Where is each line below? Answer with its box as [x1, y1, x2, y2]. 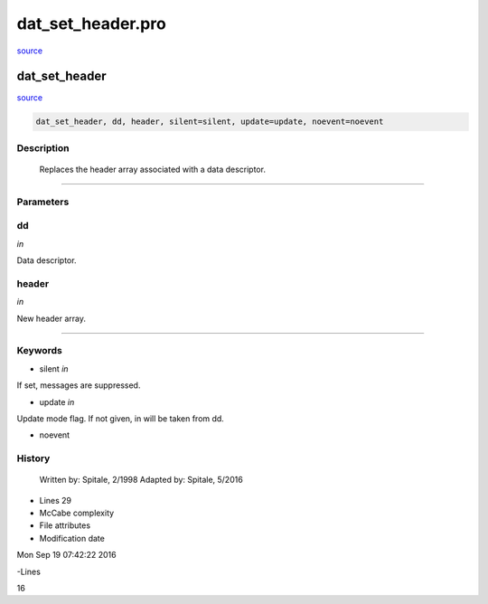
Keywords [16, 344, 62, 357]
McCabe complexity [39, 507, 115, 519]
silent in [39, 363, 69, 374]
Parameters [16, 195, 70, 208]
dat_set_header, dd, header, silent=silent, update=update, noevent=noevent [35, 117, 384, 127]
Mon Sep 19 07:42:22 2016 [16, 550, 117, 561]
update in [39, 396, 75, 407]
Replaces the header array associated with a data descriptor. [39, 164, 267, 175]
